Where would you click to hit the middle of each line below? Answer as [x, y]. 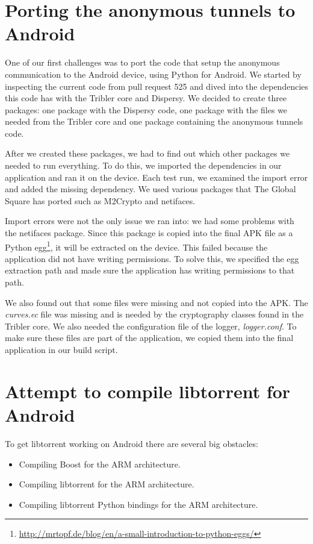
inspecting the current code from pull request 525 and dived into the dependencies [157, 86]
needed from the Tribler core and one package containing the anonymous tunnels [154, 121]
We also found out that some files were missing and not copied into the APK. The [156, 302]
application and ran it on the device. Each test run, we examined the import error [156, 177]
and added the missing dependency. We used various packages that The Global [150, 189]
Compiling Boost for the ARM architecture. [100, 464]
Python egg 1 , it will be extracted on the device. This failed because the [136, 246]
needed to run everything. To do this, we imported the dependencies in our [143, 165]
